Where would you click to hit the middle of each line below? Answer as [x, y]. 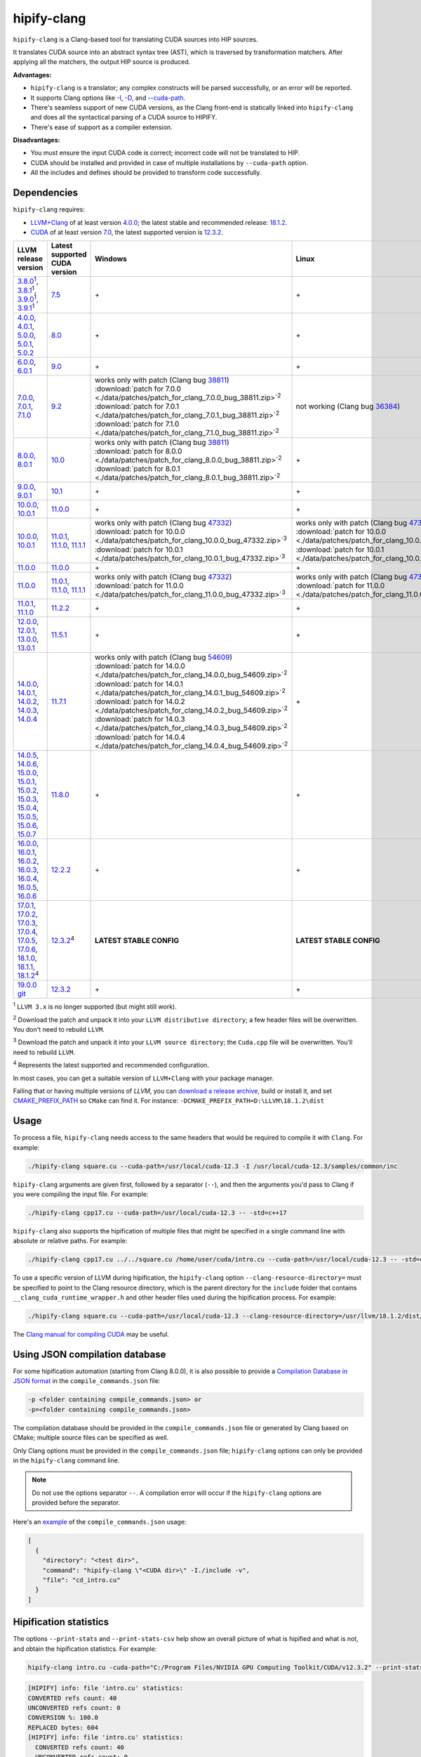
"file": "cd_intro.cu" [81, 1580]
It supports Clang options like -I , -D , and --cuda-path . [108, 98]
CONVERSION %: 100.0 [63, 1718]
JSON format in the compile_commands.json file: [87, 1381]
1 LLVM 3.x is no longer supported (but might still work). [95, 1006]
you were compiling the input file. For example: [81, 1194]
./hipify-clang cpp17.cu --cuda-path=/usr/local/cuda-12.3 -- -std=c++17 [157, 1213]
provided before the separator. [76, 1503]
